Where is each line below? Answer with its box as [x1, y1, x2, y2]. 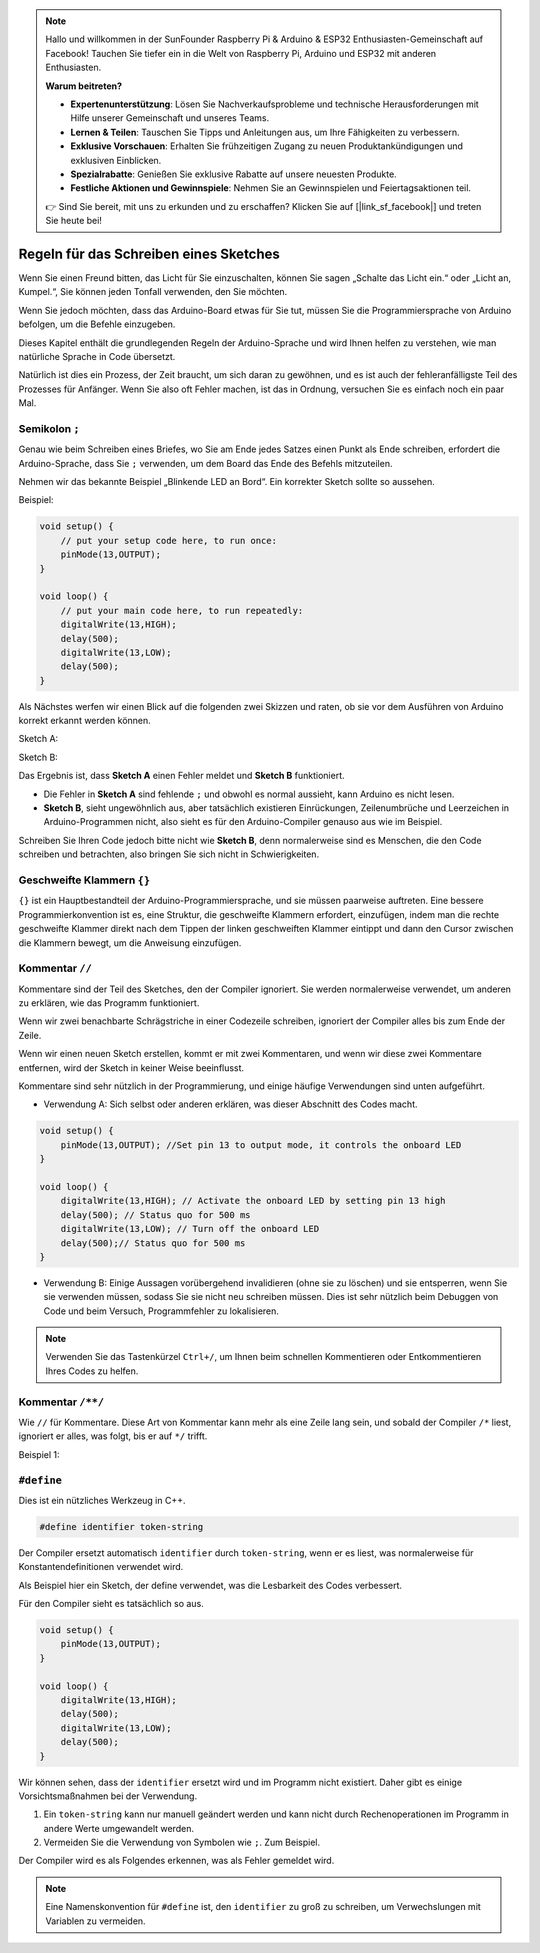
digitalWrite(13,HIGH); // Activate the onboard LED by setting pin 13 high [60, 1195, 446, 1207]
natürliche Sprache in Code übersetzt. [18, 350, 176, 362]
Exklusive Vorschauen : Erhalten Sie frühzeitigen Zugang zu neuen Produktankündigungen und [70, 140, 464, 152]
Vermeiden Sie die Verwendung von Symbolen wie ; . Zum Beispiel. [43, 1836, 321, 1849]
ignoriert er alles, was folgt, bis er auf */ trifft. [18, 1430, 208, 1442]
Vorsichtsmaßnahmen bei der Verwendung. [18, 1790, 198, 1802]
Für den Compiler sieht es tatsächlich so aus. [18, 1598, 204, 1610]
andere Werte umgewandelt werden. [43, 1822, 195, 1834]
